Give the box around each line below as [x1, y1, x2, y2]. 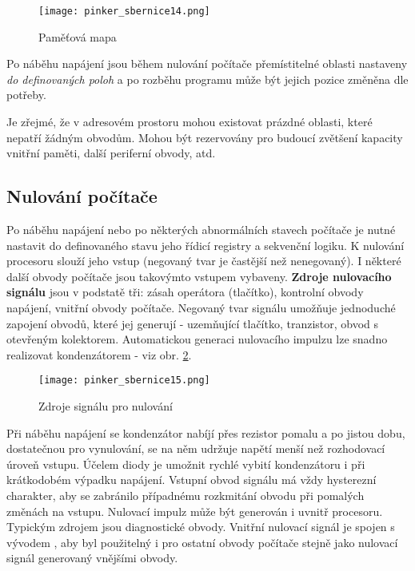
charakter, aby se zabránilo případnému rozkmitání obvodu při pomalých [6, 486, 365, 503]
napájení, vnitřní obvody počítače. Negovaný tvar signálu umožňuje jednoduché [6, 299, 396, 315]
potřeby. [6, 86, 46, 103]
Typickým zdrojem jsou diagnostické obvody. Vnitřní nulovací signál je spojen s [6, 518, 395, 535]
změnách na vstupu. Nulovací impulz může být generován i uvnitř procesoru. [6, 502, 383, 519]
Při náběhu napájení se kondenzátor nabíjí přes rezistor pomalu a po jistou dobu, [6, 424, 405, 441]
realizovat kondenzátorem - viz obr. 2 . [6, 346, 192, 363]
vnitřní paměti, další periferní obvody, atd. [6, 145, 216, 161]
